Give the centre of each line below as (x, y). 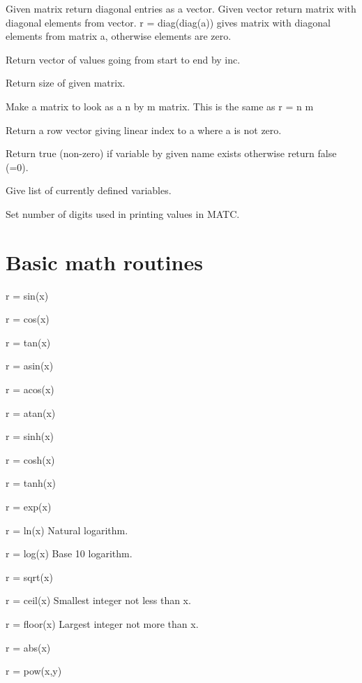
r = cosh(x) (30, 459)
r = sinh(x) (30, 436)
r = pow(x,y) (34, 671)
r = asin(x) (30, 366)
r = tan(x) (28, 342)
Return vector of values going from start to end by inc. (123, 59)
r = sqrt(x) (29, 576)
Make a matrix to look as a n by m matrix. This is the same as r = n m (160, 106)
